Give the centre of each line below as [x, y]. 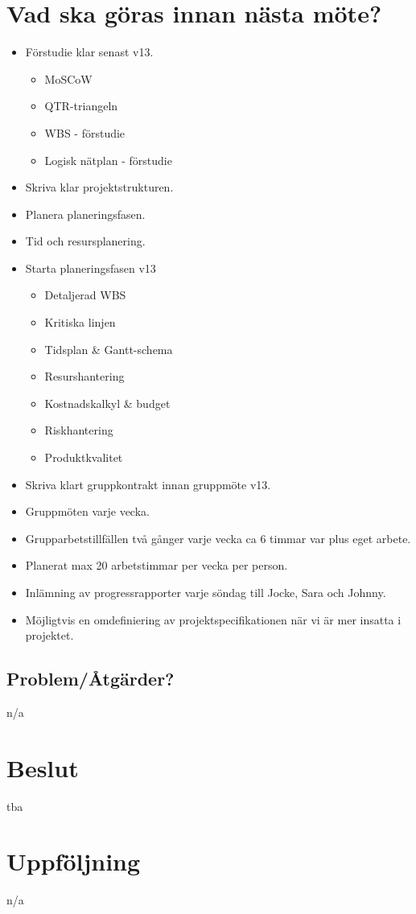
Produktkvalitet [84, 457]
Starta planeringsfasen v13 [91, 268]
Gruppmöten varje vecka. [87, 511]
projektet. [49, 635]
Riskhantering [79, 430]
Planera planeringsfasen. [85, 214]
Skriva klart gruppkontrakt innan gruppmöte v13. [148, 484]
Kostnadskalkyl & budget [107, 403]
